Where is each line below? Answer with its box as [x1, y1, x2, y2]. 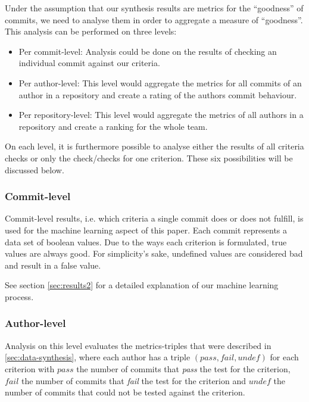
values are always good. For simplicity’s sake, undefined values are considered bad [5, 247, 303, 260]
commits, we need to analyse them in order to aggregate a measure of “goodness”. [5, 13, 303, 26]
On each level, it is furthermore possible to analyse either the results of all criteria [5, 140, 304, 152]
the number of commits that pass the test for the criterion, [76, 362, 291, 375]
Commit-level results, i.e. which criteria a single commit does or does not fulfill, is [5, 212, 304, 225]
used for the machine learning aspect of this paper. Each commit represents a [5, 223, 288, 236]
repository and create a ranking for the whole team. [18, 120, 208, 132]
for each [270, 351, 299, 363]
